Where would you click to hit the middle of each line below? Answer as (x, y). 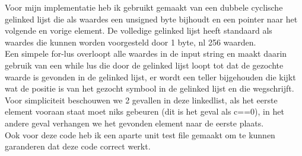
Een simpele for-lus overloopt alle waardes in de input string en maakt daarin (146, 53)
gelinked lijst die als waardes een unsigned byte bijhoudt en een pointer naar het (151, 19)
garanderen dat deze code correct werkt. (78, 146)
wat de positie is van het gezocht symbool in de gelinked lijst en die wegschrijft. (150, 88)
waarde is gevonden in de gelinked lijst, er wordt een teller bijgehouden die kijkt (150, 77)
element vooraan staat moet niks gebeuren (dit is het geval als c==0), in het (144, 111)
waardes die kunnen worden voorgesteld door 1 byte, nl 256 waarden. (131, 42)
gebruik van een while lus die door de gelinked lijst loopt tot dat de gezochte (144, 65)
